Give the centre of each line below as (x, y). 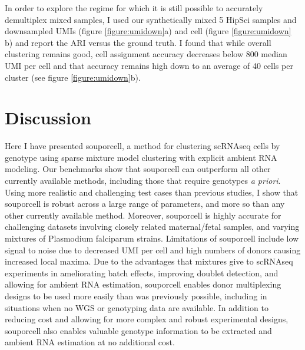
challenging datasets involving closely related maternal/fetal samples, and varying (152, 227)
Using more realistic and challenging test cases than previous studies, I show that (152, 192)
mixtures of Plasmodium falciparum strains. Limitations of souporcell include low (152, 238)
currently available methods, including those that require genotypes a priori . (143, 181)
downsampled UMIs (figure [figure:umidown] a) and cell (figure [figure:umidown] (148, 31)
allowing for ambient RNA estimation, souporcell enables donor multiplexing (143, 284)
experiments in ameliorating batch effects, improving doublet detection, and (142, 273)
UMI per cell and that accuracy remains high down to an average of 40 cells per (149, 65)
